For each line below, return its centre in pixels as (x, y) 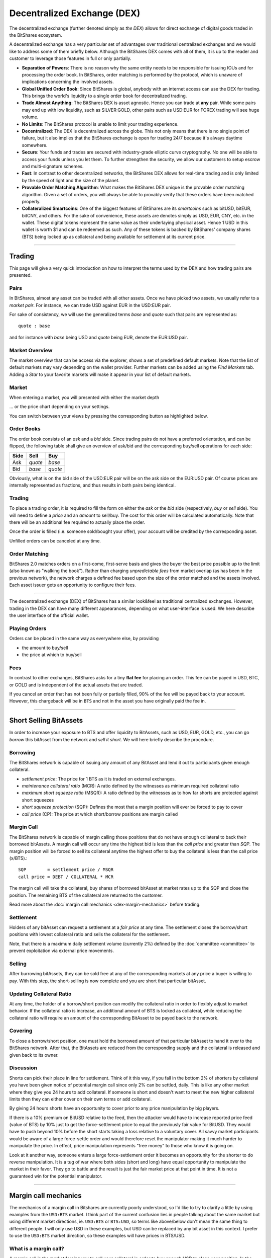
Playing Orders (28, 628)
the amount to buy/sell (45, 648)
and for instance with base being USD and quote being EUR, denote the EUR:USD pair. (99, 337)
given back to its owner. (34, 1055)
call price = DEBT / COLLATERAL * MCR (66, 877)
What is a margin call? (37, 1249)
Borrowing (22, 752)
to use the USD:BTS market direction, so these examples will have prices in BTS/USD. (97, 1236)
